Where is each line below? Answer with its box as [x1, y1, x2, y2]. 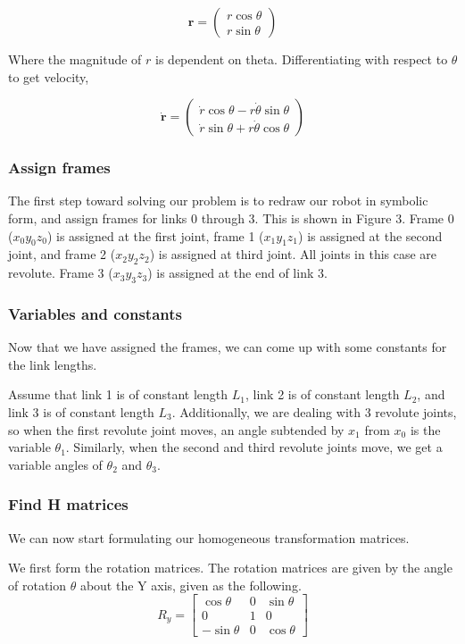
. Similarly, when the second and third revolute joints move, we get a [65, 438, 443, 456]
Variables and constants [8, 302, 182, 324]
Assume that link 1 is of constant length [8, 385, 228, 404]
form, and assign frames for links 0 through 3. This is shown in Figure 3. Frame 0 [8, 209, 454, 227]
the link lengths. [8, 355, 97, 373]
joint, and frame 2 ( [8, 245, 116, 263]
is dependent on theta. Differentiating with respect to [155, 50, 448, 68]
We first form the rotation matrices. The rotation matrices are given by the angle [8, 558, 453, 577]
